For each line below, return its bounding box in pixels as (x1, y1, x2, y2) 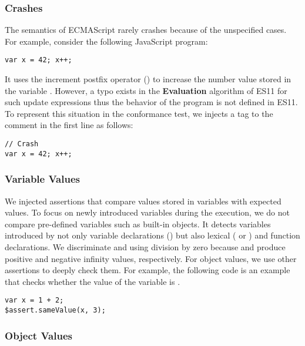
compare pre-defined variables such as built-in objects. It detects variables (5, 217, 271, 230)
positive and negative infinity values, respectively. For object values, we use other (5, 252, 297, 264)
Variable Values (5, 172, 80, 186)
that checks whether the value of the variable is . (5, 275, 180, 287)
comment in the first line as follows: (5, 119, 133, 131)
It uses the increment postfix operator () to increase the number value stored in (5, 73, 291, 85)
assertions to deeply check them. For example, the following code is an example (5, 264, 290, 276)
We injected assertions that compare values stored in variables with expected (5, 194, 281, 207)
